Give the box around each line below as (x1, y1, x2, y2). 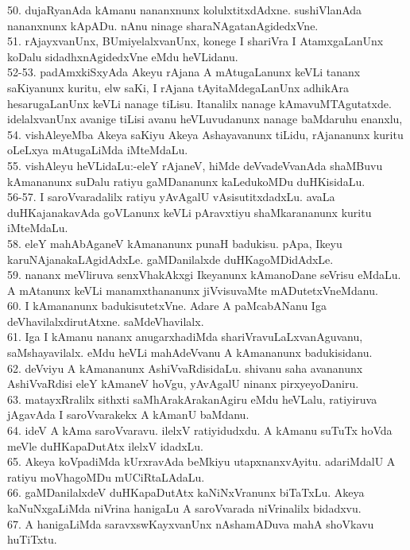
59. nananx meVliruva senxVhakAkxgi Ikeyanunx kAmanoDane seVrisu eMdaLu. (7, 266, 401, 283)
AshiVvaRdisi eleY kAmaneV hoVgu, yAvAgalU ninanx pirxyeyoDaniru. (7, 375, 359, 392)
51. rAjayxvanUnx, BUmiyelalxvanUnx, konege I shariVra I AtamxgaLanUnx (7, 33, 384, 49)
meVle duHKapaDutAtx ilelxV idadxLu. (7, 437, 203, 454)
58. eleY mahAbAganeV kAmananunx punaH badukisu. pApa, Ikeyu (7, 234, 342, 251)
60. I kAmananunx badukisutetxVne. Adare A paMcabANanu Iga (7, 297, 327, 314)
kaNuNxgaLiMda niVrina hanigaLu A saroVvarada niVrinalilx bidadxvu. (7, 500, 362, 516)
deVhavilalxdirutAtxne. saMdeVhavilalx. (7, 312, 204, 329)
